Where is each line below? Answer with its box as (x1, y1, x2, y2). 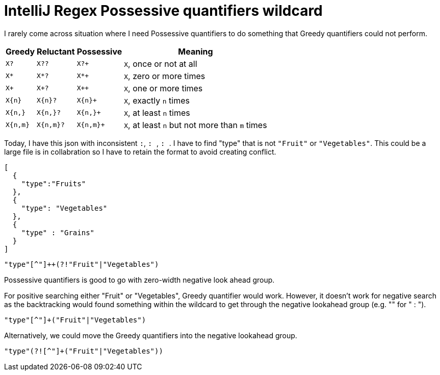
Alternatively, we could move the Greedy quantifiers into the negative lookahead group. (4, 331, 297, 340)
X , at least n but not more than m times (124, 119, 267, 130)
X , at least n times (124, 107, 190, 118)
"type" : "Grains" (21, 228, 95, 237)
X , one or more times (124, 83, 203, 93)
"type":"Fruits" (21, 179, 86, 188)
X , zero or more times (124, 70, 205, 81)
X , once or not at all (124, 58, 197, 69)
